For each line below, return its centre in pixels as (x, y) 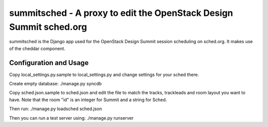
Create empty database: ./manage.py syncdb (55, 84)
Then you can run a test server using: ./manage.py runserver (71, 118)
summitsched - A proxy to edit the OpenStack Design (121, 13)
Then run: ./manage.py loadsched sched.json (56, 109)
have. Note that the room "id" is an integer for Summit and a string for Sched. (88, 100)
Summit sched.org (48, 27)
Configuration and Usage (49, 63)
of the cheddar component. (37, 48)
